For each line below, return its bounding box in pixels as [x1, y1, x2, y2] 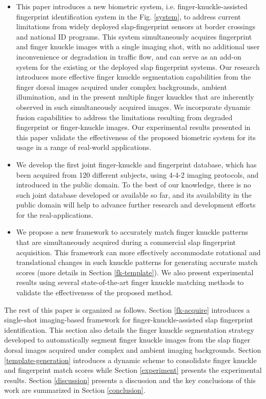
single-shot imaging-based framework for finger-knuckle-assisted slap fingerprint [4, 314, 253, 325]
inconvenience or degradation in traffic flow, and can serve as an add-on [16, 51, 241, 62]
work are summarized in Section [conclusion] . [4, 385, 146, 395]
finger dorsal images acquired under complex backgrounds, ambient [16, 81, 227, 92]
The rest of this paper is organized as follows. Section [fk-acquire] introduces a [4, 304, 250, 315]
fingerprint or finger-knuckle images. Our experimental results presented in [16, 122, 251, 132]
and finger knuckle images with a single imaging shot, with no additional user [16, 41, 260, 52]
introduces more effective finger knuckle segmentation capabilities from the [16, 71, 251, 82]
